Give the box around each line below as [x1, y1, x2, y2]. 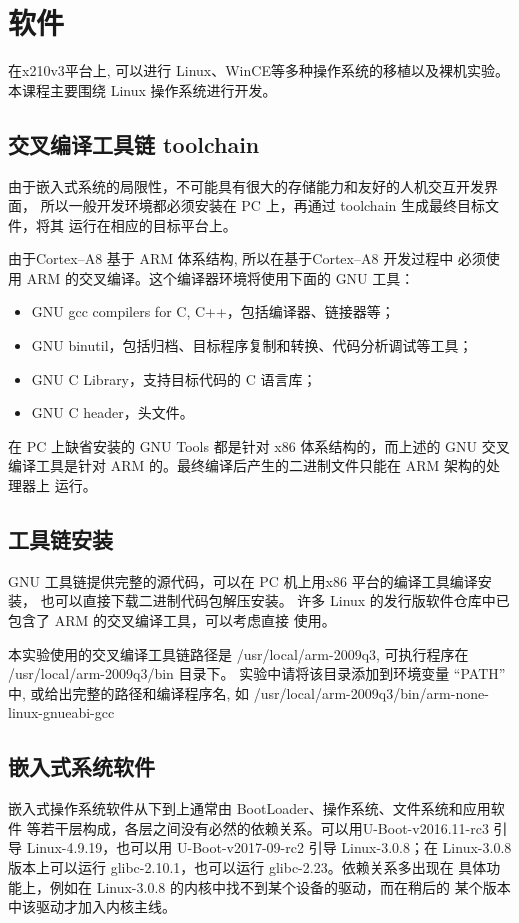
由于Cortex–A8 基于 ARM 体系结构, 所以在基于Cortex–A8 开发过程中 [8, 248, 454, 269]
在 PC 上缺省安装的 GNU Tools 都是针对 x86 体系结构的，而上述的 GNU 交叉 [8, 435, 510, 456]
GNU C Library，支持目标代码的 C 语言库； [31, 368, 317, 389]
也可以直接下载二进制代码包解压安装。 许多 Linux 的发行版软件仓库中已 [40, 590, 510, 611]
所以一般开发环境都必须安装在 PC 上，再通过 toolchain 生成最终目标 [40, 195, 485, 216]
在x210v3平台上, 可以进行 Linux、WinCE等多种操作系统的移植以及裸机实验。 [8, 60, 509, 81]
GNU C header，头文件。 [31, 402, 194, 423]
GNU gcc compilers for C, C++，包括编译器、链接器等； [31, 301, 395, 322]
